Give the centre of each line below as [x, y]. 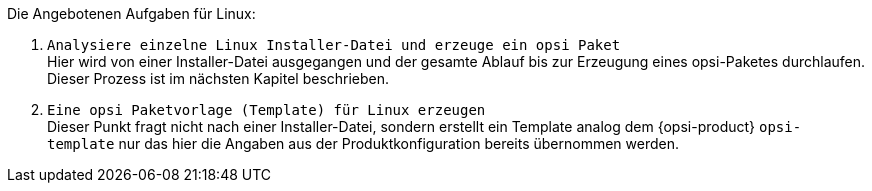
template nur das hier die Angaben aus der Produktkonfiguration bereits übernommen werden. [363, 143]
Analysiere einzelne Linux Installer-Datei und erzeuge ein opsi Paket [334, 45]
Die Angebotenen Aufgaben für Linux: [131, 13]
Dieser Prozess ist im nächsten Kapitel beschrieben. [218, 78]
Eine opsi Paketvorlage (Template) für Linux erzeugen [266, 110]
